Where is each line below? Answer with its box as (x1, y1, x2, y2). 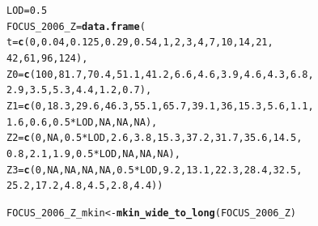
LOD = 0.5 (6, 5, 48, 16)
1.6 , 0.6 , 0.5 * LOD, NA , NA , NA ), (6, 116, 158, 128)
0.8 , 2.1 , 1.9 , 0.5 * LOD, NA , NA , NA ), (6, 147, 180, 160)
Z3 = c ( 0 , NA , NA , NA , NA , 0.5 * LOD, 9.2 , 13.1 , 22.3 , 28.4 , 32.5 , (6, 164, 303, 176)
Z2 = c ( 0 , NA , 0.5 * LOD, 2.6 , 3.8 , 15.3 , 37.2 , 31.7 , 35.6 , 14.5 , (6, 132, 303, 144)
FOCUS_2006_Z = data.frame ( (6, 20, 146, 32)
